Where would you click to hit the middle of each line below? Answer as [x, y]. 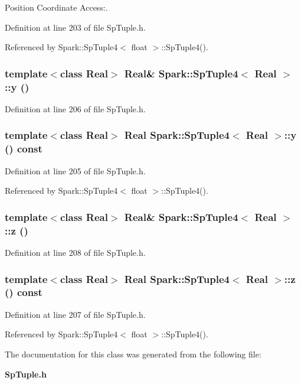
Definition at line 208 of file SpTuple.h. [75, 252]
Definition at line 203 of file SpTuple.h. [75, 27]
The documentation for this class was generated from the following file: [133, 354]
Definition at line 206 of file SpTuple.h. [75, 108]
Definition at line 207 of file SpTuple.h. [75, 314]
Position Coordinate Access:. [56, 7]
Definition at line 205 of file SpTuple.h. [75, 170]
